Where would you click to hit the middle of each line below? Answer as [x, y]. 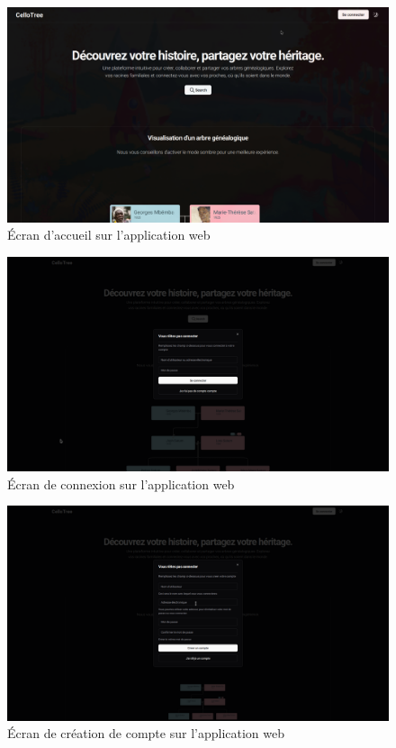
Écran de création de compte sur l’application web [146, 733]
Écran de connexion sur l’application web [121, 483]
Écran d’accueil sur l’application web [109, 235]
